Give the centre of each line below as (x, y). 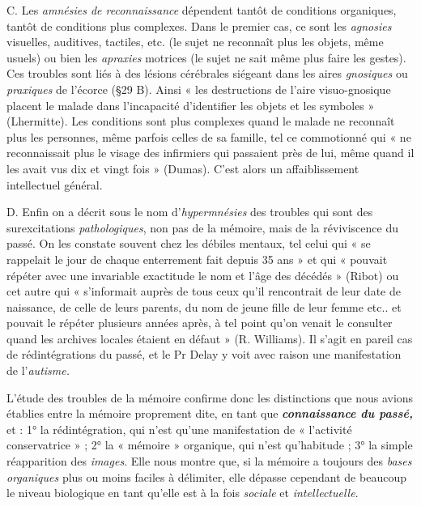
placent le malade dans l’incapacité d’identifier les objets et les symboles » (191, 105)
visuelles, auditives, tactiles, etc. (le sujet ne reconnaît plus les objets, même (195, 42)
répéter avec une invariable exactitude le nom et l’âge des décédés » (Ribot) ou (203, 275)
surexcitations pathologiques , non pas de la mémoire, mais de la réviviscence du (202, 227)
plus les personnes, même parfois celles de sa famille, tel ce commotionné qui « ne (209, 136)
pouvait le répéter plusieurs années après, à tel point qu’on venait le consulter (200, 323)
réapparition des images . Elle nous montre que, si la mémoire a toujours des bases (209, 461)
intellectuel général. (55, 184)
